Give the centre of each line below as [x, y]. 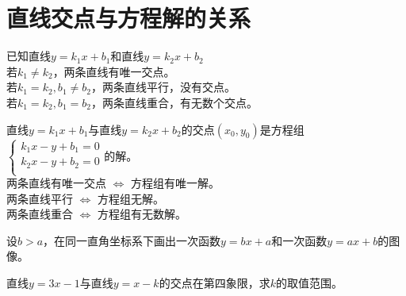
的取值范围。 [309, 282]
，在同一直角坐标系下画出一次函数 [132, 240]
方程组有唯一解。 [176, 183]
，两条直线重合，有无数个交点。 [174, 102]
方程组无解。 [131, 198]
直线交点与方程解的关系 [129, 18]
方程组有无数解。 [142, 214]
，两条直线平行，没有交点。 [163, 87]
